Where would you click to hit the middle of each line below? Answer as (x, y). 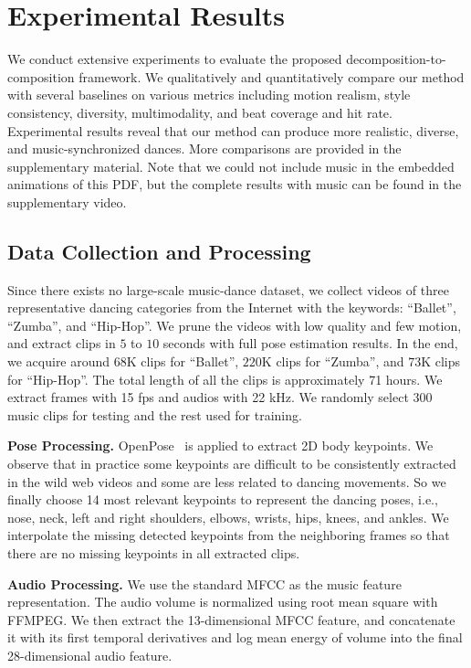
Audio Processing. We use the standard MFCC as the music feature (204, 583)
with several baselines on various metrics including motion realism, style (209, 95)
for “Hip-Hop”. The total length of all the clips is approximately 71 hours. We (225, 379)
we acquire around (59, 361)
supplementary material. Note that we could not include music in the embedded (231, 166)
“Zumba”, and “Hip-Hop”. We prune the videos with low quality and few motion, (235, 325)
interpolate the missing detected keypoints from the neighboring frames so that (229, 535)
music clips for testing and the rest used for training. (155, 414)
